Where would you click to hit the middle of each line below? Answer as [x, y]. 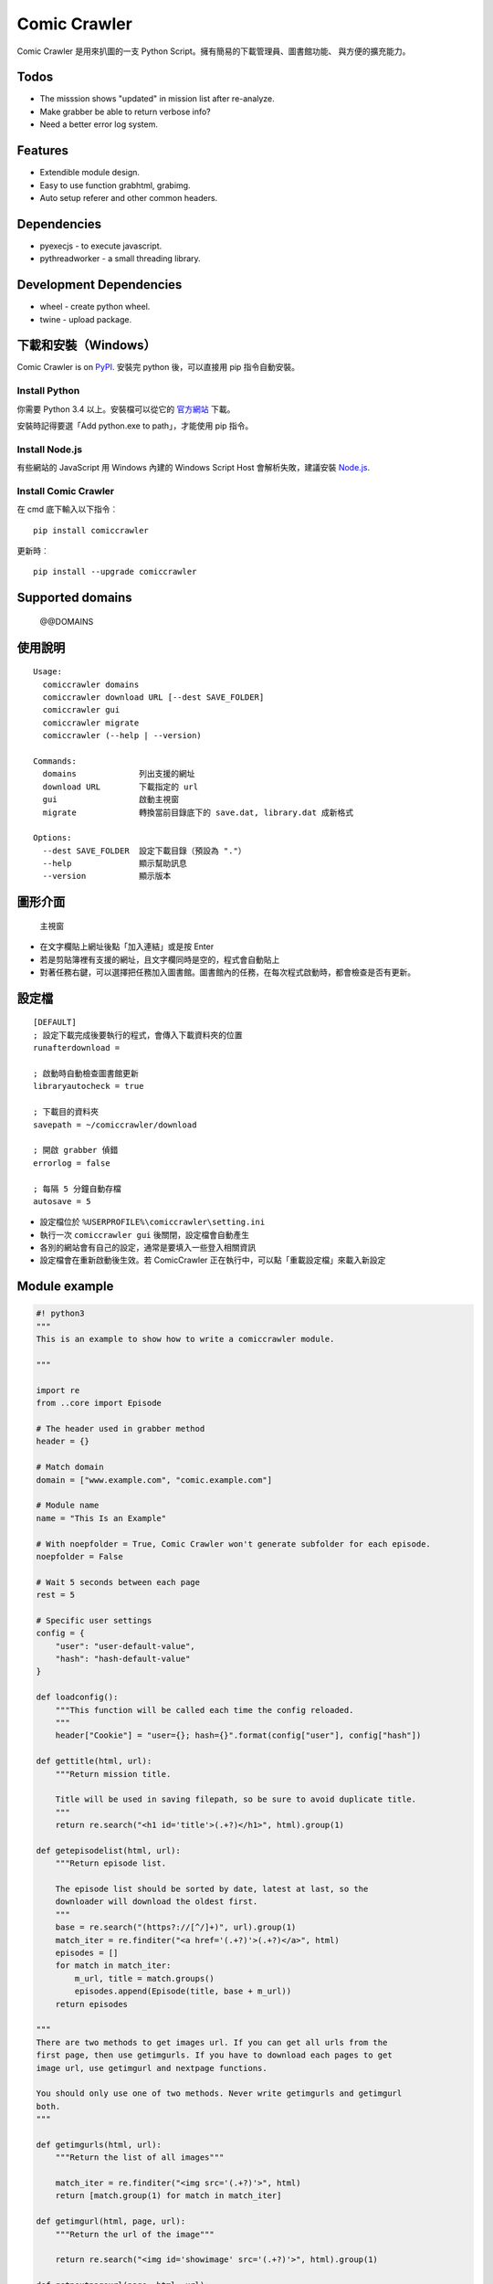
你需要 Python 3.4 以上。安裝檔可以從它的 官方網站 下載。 [126, 409]
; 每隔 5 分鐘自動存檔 [78, 1189]
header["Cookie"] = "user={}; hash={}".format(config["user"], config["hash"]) [238, 1735]
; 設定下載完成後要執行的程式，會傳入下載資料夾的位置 [138, 1035]
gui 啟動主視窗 [111, 800]
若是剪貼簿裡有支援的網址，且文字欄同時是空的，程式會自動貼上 [160, 959]
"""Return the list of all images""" [140, 2157]
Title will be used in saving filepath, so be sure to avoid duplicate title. [236, 1799]
